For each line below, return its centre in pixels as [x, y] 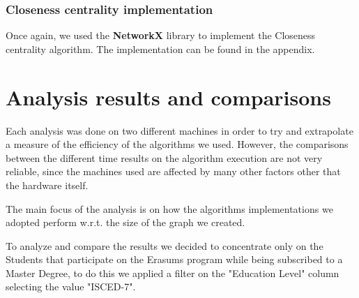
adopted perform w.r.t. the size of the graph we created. [125, 222]
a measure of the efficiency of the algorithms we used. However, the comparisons [177, 144]
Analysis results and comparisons [168, 97]
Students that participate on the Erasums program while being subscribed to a [174, 259]
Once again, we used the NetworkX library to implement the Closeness [161, 35]
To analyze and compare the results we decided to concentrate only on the [165, 245]
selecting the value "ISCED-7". [71, 286]
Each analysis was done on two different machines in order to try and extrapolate [179, 130]
